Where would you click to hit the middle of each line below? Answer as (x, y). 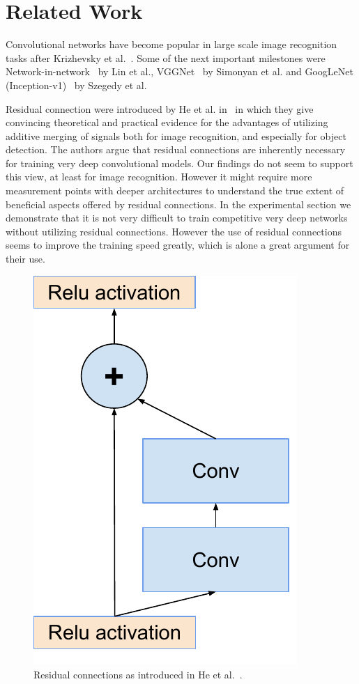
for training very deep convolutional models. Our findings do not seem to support (179, 163)
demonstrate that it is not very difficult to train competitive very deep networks (177, 218)
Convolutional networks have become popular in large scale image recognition (171, 44)
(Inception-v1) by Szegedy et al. (76, 85)
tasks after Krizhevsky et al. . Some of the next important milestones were (166, 57)
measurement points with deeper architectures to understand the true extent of (175, 191)
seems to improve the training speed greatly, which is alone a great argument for (178, 245)
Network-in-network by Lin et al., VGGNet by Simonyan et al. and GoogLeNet (179, 71)
